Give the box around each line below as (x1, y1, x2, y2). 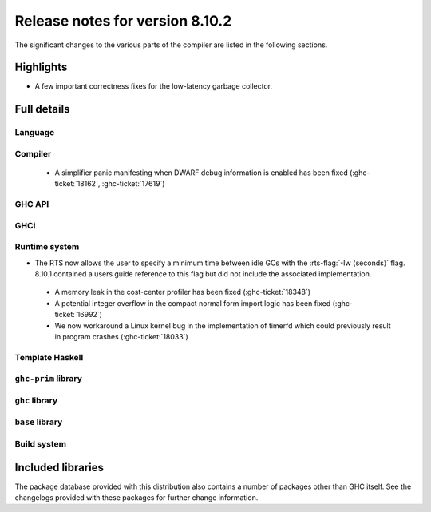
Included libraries (14, 460, 104, 474)
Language (14, 127, 55, 138)
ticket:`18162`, (54, 179, 101, 189)
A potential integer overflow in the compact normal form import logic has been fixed (54, 298, 331, 308)
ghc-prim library (14, 373, 83, 384)
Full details (14, 102, 70, 116)
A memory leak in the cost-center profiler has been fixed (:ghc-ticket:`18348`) (54, 288, 311, 297)
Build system (14, 439, 67, 449)
